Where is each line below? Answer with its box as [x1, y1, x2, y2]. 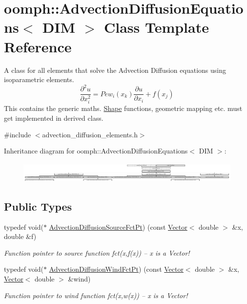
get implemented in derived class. [4, 112, 103, 123]
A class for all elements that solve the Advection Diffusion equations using [4, 65, 226, 75]
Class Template [103, 17, 209, 37]
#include [4, 129, 31, 139]
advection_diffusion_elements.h [42, 129, 138, 139]
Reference [4, 36, 72, 56]
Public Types [4, 198, 72, 214]
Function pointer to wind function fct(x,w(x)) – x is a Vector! [4, 290, 188, 300]
